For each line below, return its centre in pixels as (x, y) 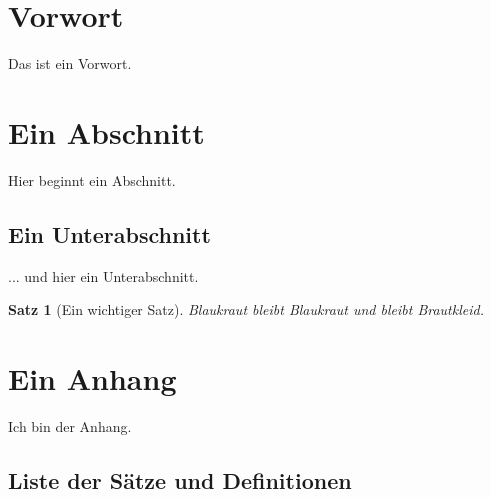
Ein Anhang (92, 378)
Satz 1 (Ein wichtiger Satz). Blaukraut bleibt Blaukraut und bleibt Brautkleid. (246, 309)
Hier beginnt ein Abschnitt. (92, 179)
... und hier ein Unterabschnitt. (103, 275)
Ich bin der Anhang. (70, 425)
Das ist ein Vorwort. (70, 63)
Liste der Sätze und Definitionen (180, 479)
